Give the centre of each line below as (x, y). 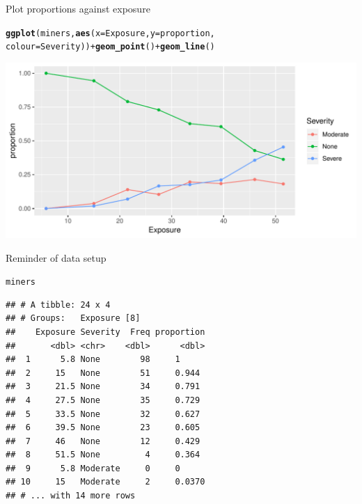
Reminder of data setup (56, 257)
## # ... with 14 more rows (71, 496)
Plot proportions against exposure (78, 8)
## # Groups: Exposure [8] (73, 318)
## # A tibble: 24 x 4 (58, 305)
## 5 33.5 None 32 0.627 (103, 414)
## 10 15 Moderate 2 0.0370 (105, 482)
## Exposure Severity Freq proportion (105, 332)
